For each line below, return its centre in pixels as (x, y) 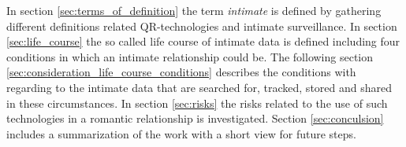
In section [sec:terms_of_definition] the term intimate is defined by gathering (194, 10)
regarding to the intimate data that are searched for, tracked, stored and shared (199, 87)
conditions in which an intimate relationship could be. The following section (190, 56)
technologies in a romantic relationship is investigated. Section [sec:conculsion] (195, 118)
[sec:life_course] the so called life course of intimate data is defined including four (203, 41)
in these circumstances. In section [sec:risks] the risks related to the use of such (197, 103)
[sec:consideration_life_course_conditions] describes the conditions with (181, 72)
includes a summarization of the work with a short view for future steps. (181, 133)
